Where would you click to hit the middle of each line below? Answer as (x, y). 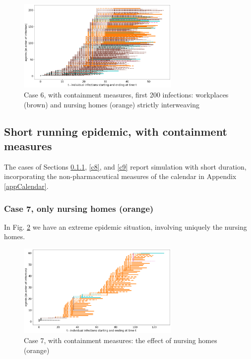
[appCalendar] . (26, 186)
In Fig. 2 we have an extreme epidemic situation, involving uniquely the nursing (125, 226)
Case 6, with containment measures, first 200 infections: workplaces (126, 95)
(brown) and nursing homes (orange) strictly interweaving (112, 104)
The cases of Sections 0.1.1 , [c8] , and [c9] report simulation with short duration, (125, 166)
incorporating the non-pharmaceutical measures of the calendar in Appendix (120, 176)
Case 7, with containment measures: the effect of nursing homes (121, 340)
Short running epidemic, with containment (116, 131)
